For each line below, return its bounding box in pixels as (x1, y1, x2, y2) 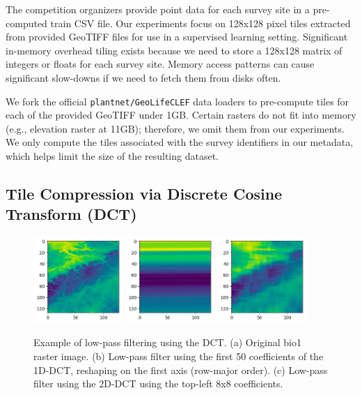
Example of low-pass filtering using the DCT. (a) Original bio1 (33, 335, 301, 350)
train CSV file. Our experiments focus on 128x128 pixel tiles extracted (50, 15, 351, 30)
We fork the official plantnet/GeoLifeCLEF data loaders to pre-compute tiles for (6, 94, 349, 108)
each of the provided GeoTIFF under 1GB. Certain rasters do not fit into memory (6, 107, 356, 122)
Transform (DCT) (6, 203, 137, 225)
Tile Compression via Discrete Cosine (6, 182, 283, 204)
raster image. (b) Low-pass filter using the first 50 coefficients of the (33, 349, 324, 364)
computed (6, 15, 47, 30)
